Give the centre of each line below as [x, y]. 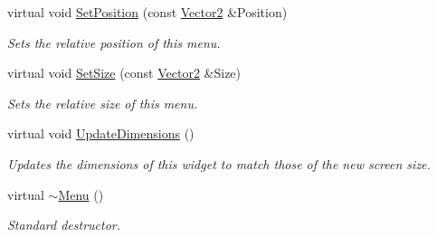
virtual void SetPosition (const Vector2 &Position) [147, 12]
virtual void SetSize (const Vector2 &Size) [124, 73]
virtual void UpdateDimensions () [101, 133]
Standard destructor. [64, 225]
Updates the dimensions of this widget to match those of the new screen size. [219, 163]
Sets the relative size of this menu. [103, 103]
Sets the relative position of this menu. [114, 42]
